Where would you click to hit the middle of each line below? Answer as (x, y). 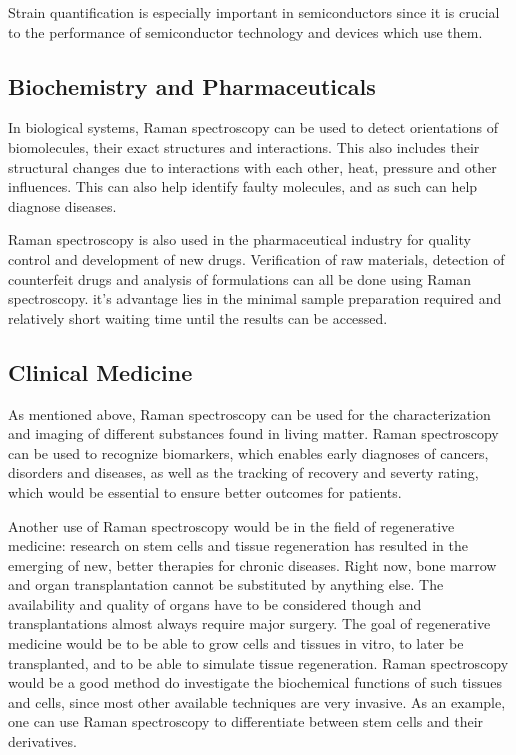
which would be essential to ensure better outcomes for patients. (205, 491)
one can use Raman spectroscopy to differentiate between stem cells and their (246, 721)
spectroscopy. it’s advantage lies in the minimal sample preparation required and (255, 298)
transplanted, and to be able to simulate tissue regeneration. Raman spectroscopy (258, 662)
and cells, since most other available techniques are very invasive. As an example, (257, 701)
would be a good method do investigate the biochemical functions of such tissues (255, 682)
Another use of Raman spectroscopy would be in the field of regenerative (231, 525)
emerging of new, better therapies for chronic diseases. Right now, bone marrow (252, 564)
